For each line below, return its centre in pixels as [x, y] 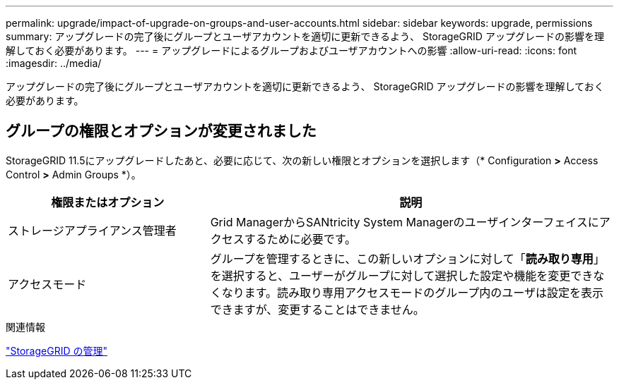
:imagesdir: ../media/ [54, 63]
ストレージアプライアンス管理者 [92, 230]
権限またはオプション [108, 202]
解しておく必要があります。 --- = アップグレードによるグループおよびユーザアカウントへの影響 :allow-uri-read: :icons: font [291, 50]
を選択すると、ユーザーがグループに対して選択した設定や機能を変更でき [402, 275]
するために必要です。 [300, 239]
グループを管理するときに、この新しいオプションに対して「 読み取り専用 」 [407, 258]
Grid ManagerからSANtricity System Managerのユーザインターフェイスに [405, 222]
